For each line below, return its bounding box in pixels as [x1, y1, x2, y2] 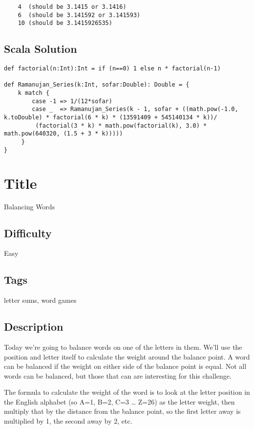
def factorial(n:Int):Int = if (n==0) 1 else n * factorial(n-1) [4, 65, 221, 72]
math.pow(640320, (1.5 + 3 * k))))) [4, 130, 123, 137]
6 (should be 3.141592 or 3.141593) [18, 11, 141, 19]
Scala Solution [4, 41, 77, 56]
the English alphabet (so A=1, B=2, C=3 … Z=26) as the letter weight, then [4, 396, 235, 406]
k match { [18, 90, 50, 97]
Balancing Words [4, 201, 55, 211]
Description [4, 319, 63, 334]
